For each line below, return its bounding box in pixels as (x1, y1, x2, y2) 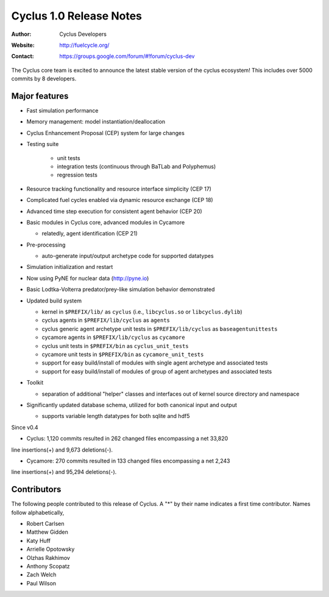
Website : (11, 41, 35, 49)
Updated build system (26, 297, 82, 304)
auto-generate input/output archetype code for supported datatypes (41, 253, 214, 260)
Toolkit (26, 379, 44, 386)
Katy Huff (26, 537, 51, 544)
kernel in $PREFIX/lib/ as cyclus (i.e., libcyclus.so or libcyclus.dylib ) (41, 308, 243, 316)
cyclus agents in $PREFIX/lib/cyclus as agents (41, 316, 171, 324)
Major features (11, 91, 69, 101)
